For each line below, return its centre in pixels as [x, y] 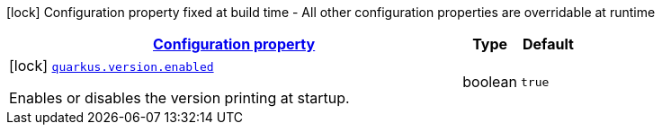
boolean [490, 82]
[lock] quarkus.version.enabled [112, 66]
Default [548, 44]
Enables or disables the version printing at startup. [179, 98]
